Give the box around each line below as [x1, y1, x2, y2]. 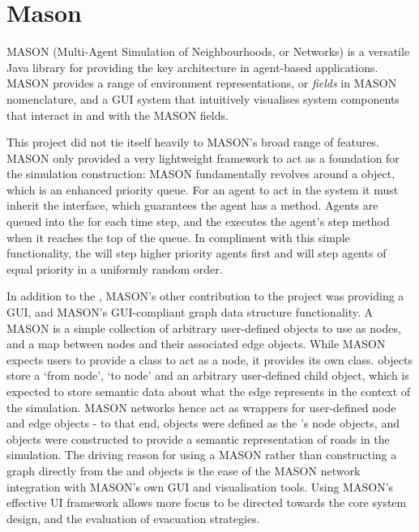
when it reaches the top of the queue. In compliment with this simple [6, 228, 350, 245]
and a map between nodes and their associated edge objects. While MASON [6, 335, 386, 352]
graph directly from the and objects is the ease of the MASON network [6, 462, 361, 479]
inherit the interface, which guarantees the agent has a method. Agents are [6, 197, 378, 214]
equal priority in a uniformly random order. [6, 260, 223, 277]
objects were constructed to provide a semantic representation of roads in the [6, 430, 390, 447]
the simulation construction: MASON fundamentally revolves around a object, [6, 165, 395, 182]
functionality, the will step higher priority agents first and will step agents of [6, 245, 387, 262]
